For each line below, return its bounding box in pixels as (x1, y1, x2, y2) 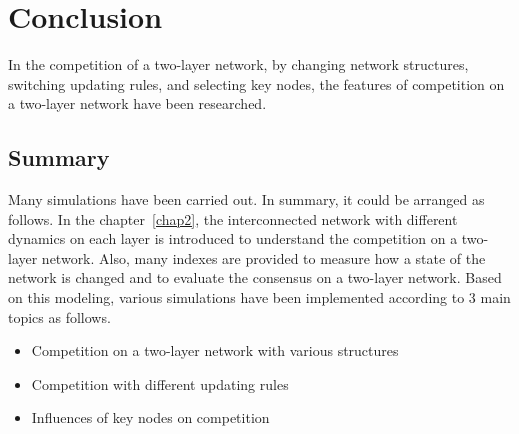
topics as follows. (8, 306, 111, 327)
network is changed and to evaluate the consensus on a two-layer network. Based (8, 267, 502, 288)
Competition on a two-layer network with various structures (31, 340, 399, 361)
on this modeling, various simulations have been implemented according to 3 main (8, 287, 511, 308)
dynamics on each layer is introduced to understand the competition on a (8, 228, 458, 249)
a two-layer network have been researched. (8, 93, 267, 114)
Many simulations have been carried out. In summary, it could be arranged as (8, 189, 485, 210)
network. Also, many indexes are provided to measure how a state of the (41, 247, 486, 268)
